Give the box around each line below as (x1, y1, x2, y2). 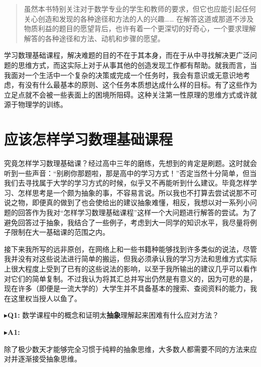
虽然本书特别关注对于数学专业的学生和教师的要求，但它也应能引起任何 (24, 4, 256, 14)
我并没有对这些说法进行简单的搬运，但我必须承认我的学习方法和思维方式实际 (4, 253, 257, 264)
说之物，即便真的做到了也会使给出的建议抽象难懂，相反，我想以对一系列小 (4, 197, 250, 208)
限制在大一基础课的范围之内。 (11, 227, 109, 237)
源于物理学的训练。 (4, 99, 67, 110)
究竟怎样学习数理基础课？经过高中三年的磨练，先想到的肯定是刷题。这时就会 (4, 158, 257, 168)
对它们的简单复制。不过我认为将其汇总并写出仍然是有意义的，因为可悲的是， (4, 273, 257, 284)
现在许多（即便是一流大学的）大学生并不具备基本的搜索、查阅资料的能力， (4, 283, 250, 294)
